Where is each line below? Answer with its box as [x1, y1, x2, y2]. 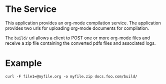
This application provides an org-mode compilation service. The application [5, 20, 161, 26]
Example [5, 58, 42, 69]
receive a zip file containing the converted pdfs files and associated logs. [5, 40, 156, 46]
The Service [5, 3, 56, 15]
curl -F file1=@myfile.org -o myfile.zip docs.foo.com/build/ [5, 74, 137, 79]
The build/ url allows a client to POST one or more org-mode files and [5, 35, 150, 41]
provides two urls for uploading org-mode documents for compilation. [5, 25, 149, 31]
